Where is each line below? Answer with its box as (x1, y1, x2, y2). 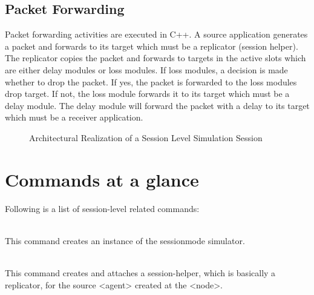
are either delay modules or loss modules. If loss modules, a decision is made (5, 63, 288, 76)
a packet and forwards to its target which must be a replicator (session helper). (5, 39, 298, 52)
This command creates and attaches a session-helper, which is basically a (5, 267, 276, 279)
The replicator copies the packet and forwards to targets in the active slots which (5, 51, 306, 64)
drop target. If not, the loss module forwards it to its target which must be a (5, 87, 290, 100)
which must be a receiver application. (5, 111, 143, 124)
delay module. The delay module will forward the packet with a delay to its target (5, 99, 310, 111)
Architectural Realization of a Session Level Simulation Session (29, 131, 263, 144)
